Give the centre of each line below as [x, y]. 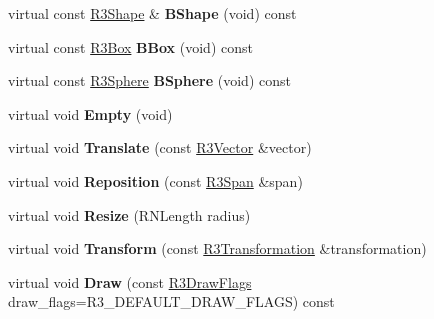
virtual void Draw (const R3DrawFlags [130, 281]
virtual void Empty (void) [90, 113]
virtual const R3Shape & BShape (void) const [152, 13]
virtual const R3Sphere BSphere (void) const [149, 80]
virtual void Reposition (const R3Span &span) [155, 180]
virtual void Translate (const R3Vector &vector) [160, 147]
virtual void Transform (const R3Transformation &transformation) [217, 248]
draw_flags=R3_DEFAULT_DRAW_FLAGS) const [171, 301]
